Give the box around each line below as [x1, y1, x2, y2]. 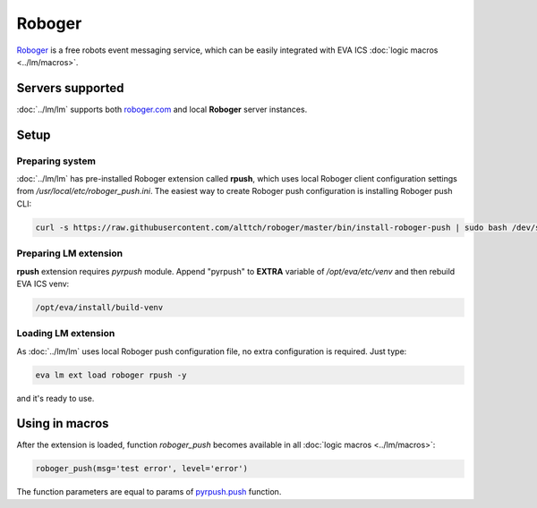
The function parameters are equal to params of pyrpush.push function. [16, 487, 282, 497]
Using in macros [16, 416, 109, 431]
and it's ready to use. [16, 393, 95, 403]
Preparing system [16, 155, 96, 167]
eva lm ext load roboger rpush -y [35, 369, 187, 380]
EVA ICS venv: [16, 278, 70, 289]
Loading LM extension [16, 327, 115, 340]
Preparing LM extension [16, 247, 124, 259]
